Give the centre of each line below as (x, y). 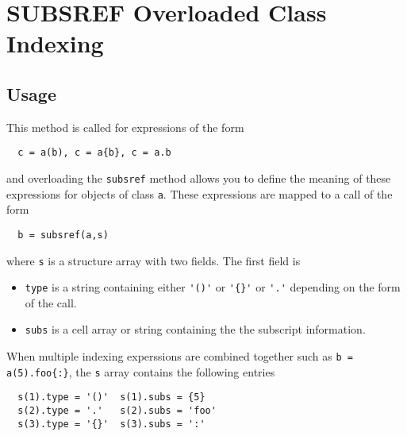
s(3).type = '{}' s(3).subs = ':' (111, 424)
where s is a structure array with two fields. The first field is (154, 260)
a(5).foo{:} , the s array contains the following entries (141, 371)
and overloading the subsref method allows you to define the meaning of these (199, 178)
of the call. (51, 302)
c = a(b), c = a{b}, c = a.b (94, 153)
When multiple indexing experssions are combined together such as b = (180, 356)
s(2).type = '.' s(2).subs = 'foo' (117, 411)
